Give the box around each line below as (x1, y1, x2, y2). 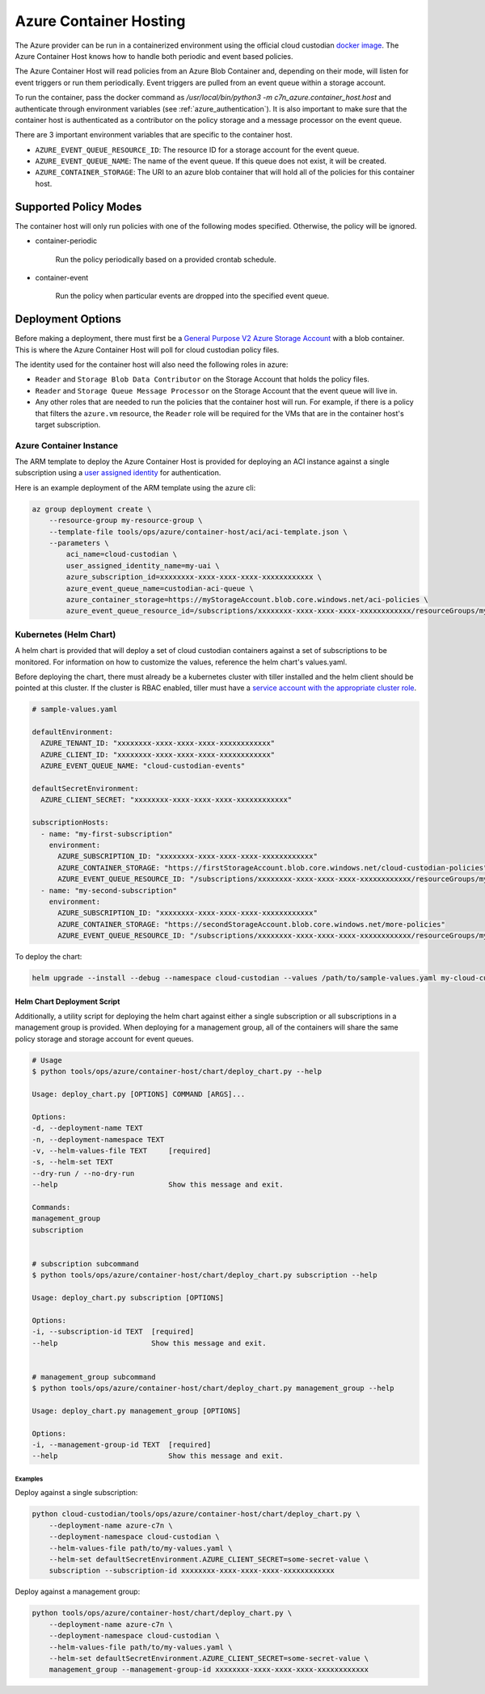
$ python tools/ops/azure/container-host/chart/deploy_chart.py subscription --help (32, 1270, 377, 1280)
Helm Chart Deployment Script (15, 997, 120, 1006)
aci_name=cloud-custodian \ (65, 550, 178, 559)
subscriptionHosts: (32, 818, 109, 828)
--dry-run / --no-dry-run (32, 1169, 135, 1178)
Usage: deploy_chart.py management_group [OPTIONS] (32, 1406, 242, 1415)
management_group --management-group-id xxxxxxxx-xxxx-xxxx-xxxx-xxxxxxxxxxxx (48, 1665, 369, 1675)
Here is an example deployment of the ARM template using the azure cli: (15, 482, 256, 492)
